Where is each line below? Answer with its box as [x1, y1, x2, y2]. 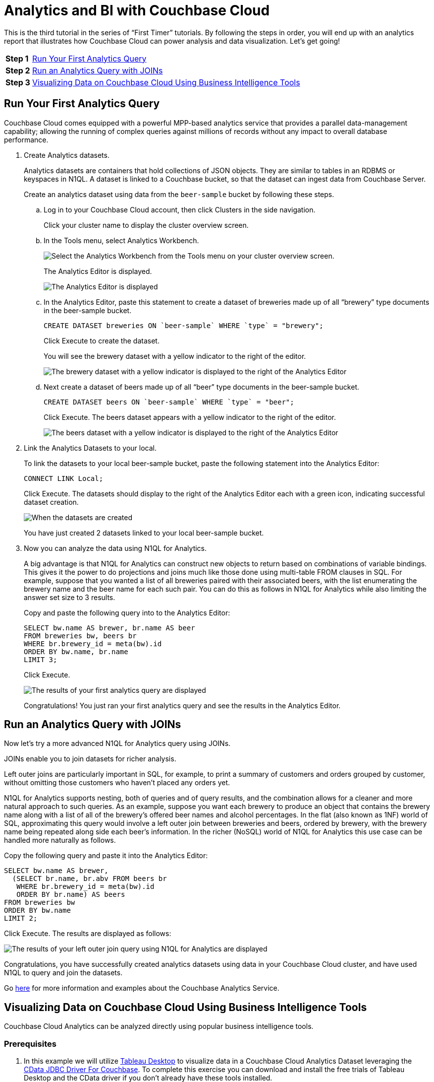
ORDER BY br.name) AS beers [16, 890, 125, 899]
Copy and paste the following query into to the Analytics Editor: [24, 608, 230, 617]
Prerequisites [4, 1038, 56, 1049]
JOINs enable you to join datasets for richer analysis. [4, 754, 176, 763]
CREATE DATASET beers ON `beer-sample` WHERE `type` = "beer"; [44, 398, 294, 406]
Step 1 [5, 53, 29, 64]
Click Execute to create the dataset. [44, 336, 160, 345]
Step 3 [5, 77, 30, 87]
